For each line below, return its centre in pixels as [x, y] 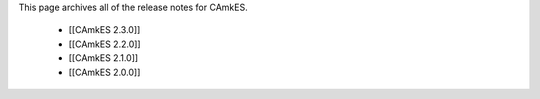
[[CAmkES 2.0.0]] [104, 72]
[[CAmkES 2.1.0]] [103, 58]
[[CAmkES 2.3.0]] [104, 30]
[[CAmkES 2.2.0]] [104, 44]
